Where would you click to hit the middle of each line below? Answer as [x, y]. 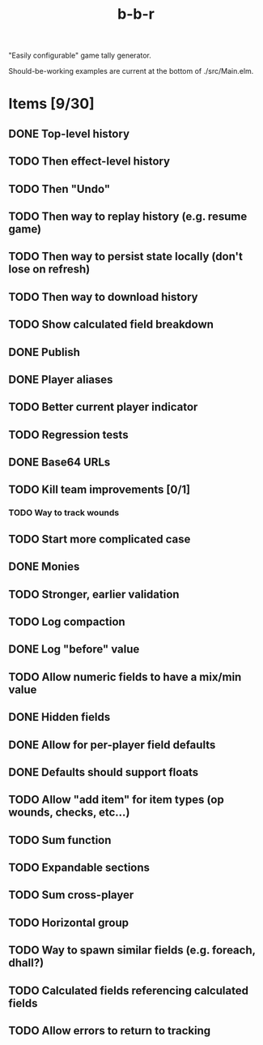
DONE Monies [44, 567]
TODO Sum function [60, 840]
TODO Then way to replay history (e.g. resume [128, 216]
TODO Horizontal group [69, 922]
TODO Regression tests [68, 435]
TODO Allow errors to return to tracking [110, 1031]
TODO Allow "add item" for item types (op [116, 800]
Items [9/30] [51, 104]
